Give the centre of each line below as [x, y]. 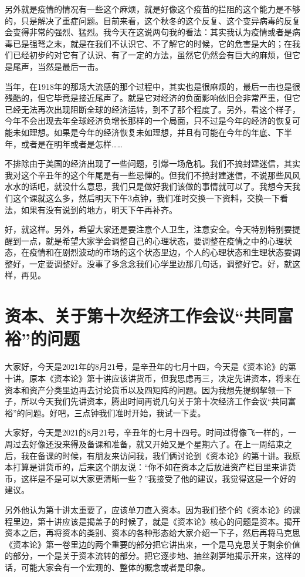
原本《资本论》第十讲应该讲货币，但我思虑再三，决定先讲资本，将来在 [165, 378]
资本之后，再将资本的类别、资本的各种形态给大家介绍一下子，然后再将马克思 [152, 533]
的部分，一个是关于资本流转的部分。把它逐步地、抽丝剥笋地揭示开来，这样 [148, 556]
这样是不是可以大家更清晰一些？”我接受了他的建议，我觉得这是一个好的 [158, 478]
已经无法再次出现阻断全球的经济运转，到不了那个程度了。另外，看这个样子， [152, 109]
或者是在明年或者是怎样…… [72, 144]
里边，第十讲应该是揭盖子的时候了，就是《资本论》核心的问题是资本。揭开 [156, 521]
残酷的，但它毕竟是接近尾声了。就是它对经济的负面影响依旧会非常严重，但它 [152, 98]
